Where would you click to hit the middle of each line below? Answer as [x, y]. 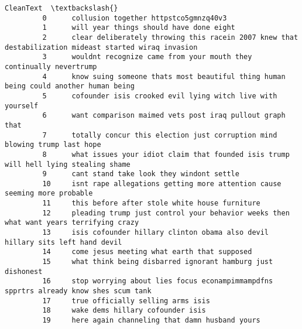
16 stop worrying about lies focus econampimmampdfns [158, 281]
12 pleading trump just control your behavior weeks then [166, 213]
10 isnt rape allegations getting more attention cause [162, 184]
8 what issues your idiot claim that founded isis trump [166, 154]
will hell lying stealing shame [68, 164]
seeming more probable [49, 193]
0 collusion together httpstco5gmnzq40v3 [135, 18]
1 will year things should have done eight [139, 28]
